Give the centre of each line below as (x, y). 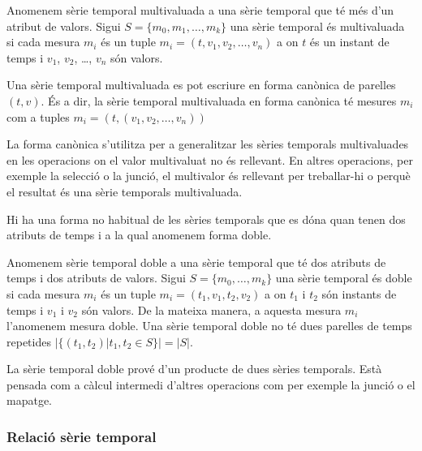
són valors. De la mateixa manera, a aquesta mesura (211, 309)
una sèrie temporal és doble (344, 278)
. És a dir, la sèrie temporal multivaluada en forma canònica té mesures (219, 100)
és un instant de (349, 42)
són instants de (359, 293)
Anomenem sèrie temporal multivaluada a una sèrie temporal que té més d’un (200, 10)
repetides (29, 341)
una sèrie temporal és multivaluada (317, 26)
